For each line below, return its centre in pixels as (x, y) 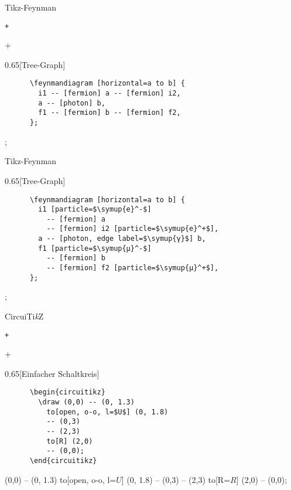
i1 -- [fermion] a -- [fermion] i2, (109, 93)
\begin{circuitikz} (67, 392)
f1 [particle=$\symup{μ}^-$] (95, 248)
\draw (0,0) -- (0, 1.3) (86, 402)
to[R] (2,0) (70, 441)
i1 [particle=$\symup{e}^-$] (95, 210)
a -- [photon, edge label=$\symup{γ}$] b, (122, 239)
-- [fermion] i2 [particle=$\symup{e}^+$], (133, 229)
